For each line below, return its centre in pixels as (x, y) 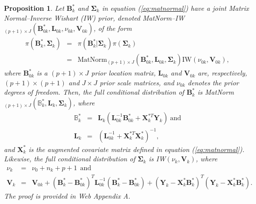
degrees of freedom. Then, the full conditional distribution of (94, 92)
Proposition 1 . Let (34, 8)
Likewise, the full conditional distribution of (70, 159)
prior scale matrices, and (137, 82)
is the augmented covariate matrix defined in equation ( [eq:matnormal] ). (137, 149)
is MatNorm (216, 92)
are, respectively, (222, 73)
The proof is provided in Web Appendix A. (67, 195)
